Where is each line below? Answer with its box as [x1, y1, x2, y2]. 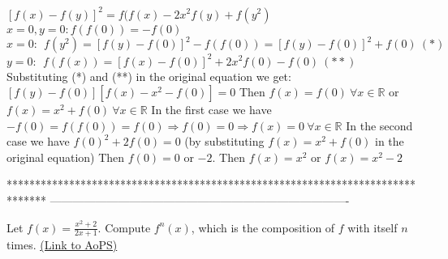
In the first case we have [151, 101, 272, 118]
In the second [346, 117, 413, 134]
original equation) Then [6, 148, 125, 165]
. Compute [97, 219, 151, 236]
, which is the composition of [191, 219, 335, 236]
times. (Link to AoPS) [6, 236, 118, 253]
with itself [347, 219, 398, 236]
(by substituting [184, 133, 265, 150]
